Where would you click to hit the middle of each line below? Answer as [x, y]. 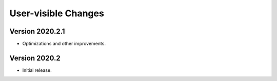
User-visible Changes [57, 13]
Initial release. [37, 70]
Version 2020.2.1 [37, 31]
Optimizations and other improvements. [64, 44]
